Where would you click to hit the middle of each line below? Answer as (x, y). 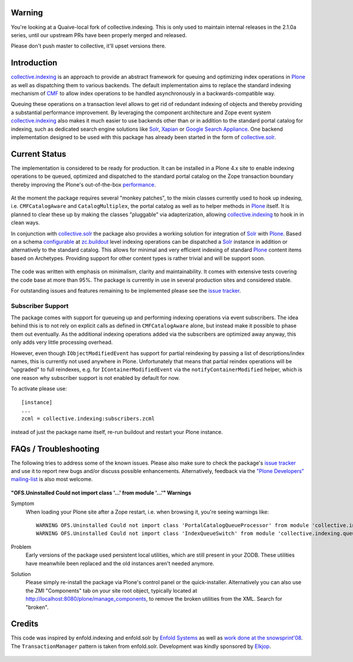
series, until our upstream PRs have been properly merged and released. (99, 35)
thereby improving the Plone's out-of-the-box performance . (83, 184)
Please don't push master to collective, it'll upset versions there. (89, 46)
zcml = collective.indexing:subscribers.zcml (88, 419)
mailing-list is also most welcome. (52, 479)
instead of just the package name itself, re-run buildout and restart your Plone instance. (117, 432)
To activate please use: (39, 389)
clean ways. (26, 223)
